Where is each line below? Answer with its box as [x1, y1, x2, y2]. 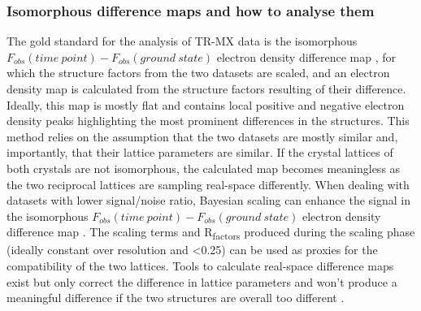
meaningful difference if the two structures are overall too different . [7, 289, 345, 306]
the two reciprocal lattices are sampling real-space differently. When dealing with [7, 175, 410, 192]
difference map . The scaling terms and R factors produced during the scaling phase [7, 223, 415, 243]
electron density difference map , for [216, 48, 397, 65]
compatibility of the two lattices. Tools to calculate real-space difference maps [7, 257, 394, 274]
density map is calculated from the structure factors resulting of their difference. [7, 80, 406, 97]
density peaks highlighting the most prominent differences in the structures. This [7, 112, 410, 129]
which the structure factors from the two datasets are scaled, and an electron [7, 64, 390, 81]
